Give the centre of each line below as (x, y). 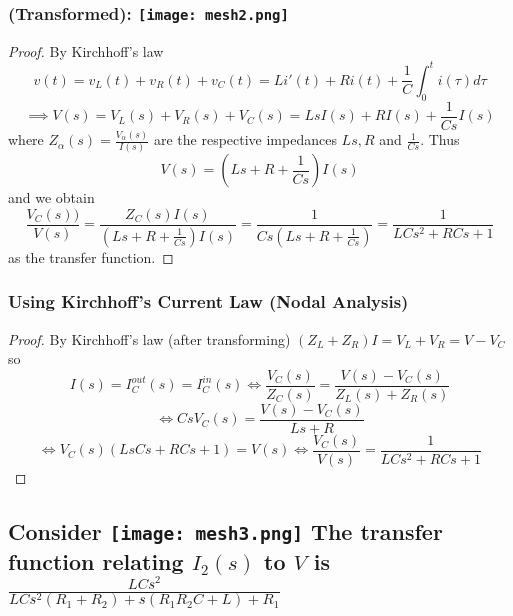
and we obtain (51, 197)
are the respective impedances (245, 139)
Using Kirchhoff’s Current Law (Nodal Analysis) (208, 301)
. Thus (440, 139)
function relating (96, 561)
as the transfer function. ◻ (91, 256)
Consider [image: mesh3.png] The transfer (225, 531)
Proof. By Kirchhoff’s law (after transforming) (149, 338)
